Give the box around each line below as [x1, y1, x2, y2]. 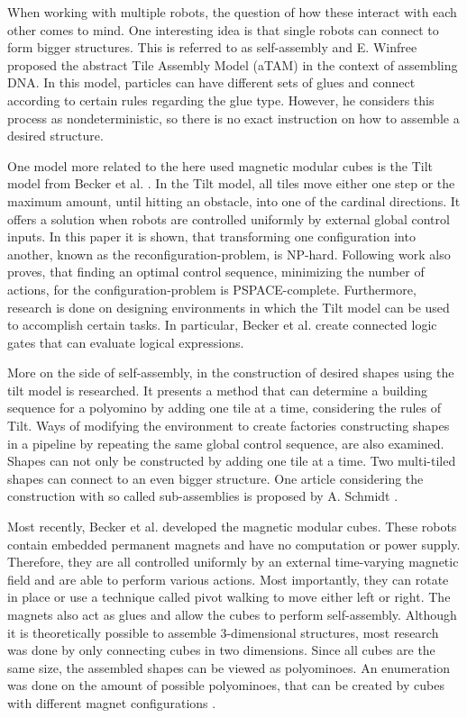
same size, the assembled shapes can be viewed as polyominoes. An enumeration [7, 658, 450, 677]
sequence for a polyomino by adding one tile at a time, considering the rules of [7, 398, 442, 417]
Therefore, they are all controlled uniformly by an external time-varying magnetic [7, 552, 459, 571]
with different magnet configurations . [7, 693, 216, 712]
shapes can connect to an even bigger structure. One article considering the [7, 468, 424, 487]
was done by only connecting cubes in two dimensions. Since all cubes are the [7, 641, 435, 659]
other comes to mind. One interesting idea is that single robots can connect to [7, 20, 439, 39]
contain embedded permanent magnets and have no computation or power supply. [7, 534, 461, 553]
